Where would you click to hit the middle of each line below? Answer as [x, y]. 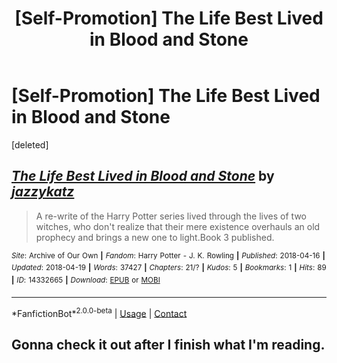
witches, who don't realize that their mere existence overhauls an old [178, 226]
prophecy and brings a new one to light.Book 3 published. [155, 237]
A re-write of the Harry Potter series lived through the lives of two [171, 216]
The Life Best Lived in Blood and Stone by [143, 176]
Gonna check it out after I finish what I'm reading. [168, 344]
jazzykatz [43, 192]
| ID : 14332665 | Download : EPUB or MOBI [86, 280]
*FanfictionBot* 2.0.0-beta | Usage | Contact [99, 312]
